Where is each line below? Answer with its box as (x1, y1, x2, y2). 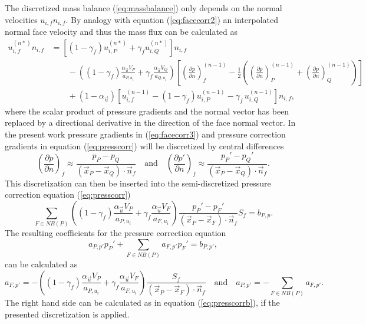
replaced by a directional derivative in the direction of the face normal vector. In (5, 116, 296, 129)
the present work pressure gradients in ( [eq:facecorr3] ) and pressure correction (5, 127, 286, 140)
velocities (5, 13, 38, 25)
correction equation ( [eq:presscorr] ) (5, 188, 131, 201)
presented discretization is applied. (5, 307, 130, 320)
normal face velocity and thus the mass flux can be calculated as (5, 25, 238, 38)
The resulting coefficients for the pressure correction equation (5, 227, 226, 239)
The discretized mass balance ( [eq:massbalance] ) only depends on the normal (5, 2, 282, 14)
